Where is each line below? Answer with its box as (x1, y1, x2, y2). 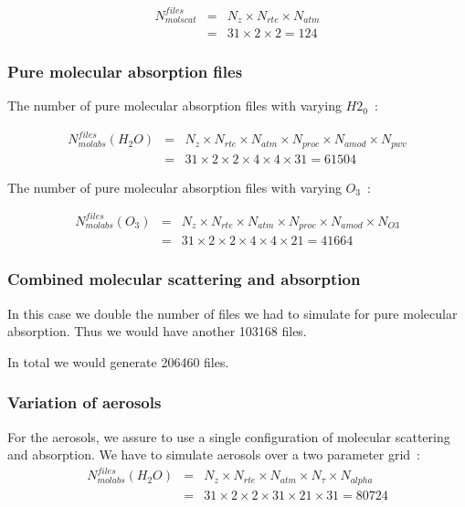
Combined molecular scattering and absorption (7, 268, 361, 290)
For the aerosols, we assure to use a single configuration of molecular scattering (7, 427, 450, 446)
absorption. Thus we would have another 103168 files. (7, 322, 307, 341)
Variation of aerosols (7, 391, 162, 414)
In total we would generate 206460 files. (7, 352, 229, 371)
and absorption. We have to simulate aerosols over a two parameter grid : (7, 445, 421, 464)
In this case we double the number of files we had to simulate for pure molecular (7, 303, 458, 322)
